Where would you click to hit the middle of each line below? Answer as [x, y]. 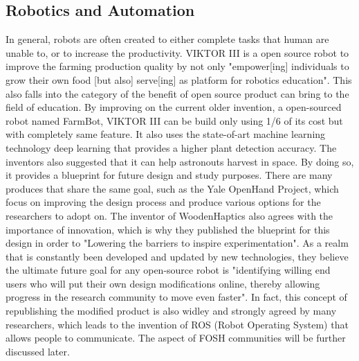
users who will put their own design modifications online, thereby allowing [163, 283]
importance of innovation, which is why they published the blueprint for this [168, 229]
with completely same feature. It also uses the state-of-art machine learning [166, 134]
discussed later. [38, 351]
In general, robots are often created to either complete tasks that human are [167, 39]
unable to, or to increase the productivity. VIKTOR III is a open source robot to [177, 52]
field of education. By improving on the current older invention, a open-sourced [174, 107]
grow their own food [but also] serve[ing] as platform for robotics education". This [179, 79]
